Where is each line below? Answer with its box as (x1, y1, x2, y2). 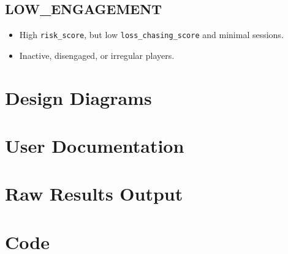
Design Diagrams (5, 85, 152, 110)
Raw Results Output (5, 181, 183, 206)
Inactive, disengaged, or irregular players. (19, 48, 175, 61)
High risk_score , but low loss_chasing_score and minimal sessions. (19, 28, 284, 41)
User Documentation (5, 133, 184, 158)
